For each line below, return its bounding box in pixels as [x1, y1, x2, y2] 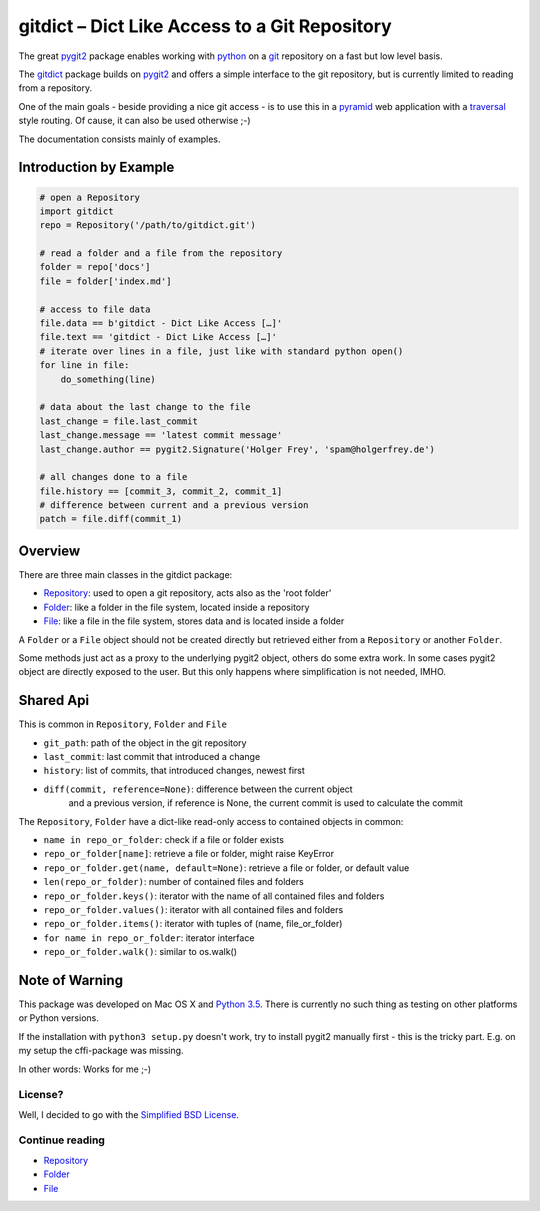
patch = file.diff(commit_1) [39, 513, 183, 525]
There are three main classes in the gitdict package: [18, 568, 233, 580]
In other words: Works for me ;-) [18, 1063, 152, 1075]
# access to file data [39, 303, 151, 315]
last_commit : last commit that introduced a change [43, 751, 261, 763]
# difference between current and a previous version [39, 500, 309, 511]
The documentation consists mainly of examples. [18, 133, 221, 145]
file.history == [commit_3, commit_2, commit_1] [39, 485, 283, 497]
